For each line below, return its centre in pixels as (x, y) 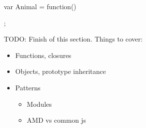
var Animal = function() (40, 6)
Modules (39, 104)
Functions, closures (43, 55)
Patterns (28, 87)
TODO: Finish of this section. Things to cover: (73, 39)
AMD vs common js (56, 120)
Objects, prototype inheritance (61, 71)
